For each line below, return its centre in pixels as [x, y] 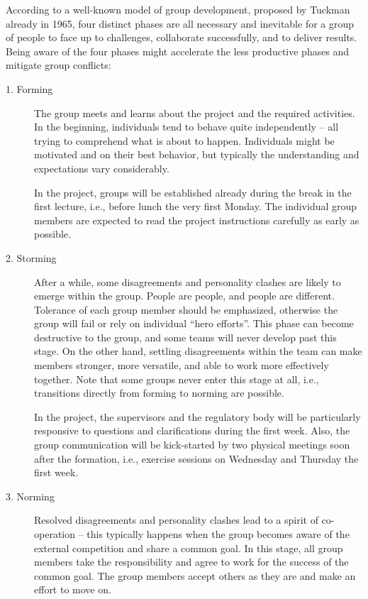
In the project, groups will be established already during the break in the [193, 192]
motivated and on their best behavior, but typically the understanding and [197, 154]
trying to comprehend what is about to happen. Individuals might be [184, 140]
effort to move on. [73, 589]
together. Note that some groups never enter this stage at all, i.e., [177, 379]
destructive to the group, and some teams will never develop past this [185, 337]
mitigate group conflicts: [58, 65]
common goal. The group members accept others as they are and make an [195, 575]
